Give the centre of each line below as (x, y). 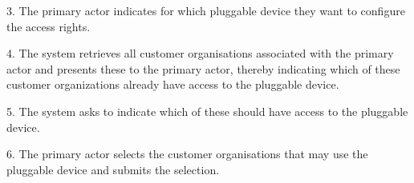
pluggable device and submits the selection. (113, 169)
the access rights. (49, 26)
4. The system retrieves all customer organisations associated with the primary (200, 53)
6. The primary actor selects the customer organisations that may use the (187, 154)
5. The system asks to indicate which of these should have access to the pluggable (207, 111)
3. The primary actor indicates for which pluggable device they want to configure (206, 10)
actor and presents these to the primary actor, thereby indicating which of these (203, 68)
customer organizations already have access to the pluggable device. (173, 84)
